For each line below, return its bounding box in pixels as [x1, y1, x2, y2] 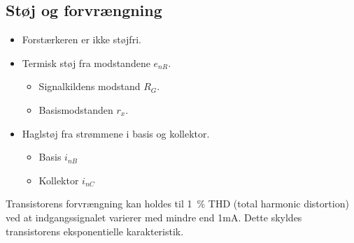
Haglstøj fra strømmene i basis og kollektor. [22, 126, 210, 140]
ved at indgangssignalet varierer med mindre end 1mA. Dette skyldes [6, 209, 302, 224]
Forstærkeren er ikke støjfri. [22, 32, 141, 47]
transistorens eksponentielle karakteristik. [6, 223, 184, 238]
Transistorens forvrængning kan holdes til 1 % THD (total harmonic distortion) [6, 196, 349, 211]
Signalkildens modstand [38, 79, 141, 94]
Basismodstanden [38, 102, 113, 117]
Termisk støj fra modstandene [22, 55, 150, 70]
